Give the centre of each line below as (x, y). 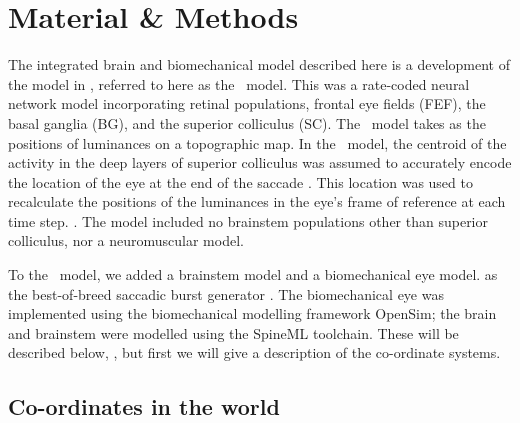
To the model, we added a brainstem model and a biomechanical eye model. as (253, 274)
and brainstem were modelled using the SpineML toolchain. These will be (233, 332)
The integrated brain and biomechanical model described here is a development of (259, 64)
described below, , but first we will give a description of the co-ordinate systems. (254, 352)
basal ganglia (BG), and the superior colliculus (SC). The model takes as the (247, 122)
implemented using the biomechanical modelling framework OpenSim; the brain (252, 313)
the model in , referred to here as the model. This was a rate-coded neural (239, 83)
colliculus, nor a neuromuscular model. (126, 240)
